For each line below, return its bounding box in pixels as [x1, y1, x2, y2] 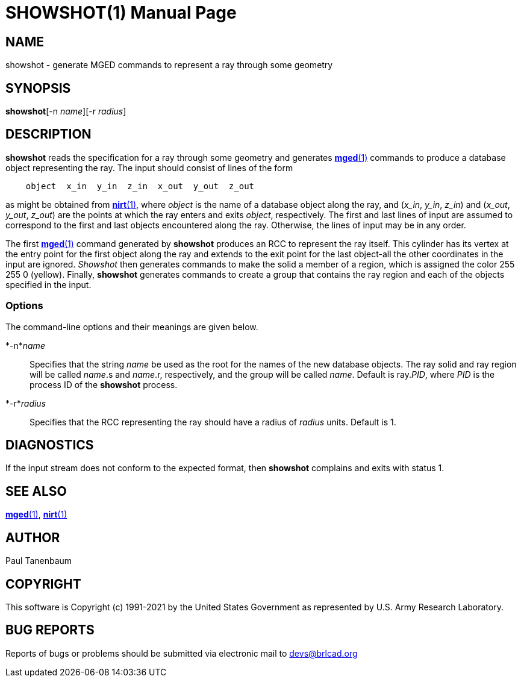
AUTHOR [5, 530, 60, 545]
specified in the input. [5, 279, 92, 290]
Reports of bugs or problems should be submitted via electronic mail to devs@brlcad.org [5, 648, 358, 659]
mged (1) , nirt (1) [5, 509, 67, 520]
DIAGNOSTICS [5, 437, 94, 453]
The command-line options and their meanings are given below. [5, 321, 258, 332]
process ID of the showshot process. [30, 379, 178, 390]
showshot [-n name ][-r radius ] [5, 106, 126, 117]
